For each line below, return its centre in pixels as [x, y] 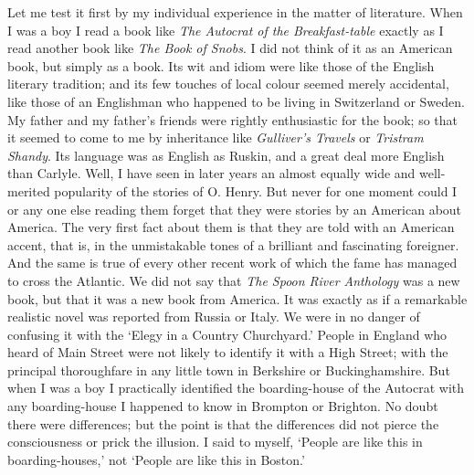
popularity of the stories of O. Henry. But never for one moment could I [256, 190]
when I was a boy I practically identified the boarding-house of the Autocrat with [236, 388]
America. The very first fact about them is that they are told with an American [231, 227]
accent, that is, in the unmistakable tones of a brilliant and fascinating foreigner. [233, 244]
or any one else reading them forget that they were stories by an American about [235, 209]
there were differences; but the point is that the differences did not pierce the [223, 423]
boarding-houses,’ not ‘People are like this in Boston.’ [156, 459]
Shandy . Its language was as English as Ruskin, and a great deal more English [226, 155]
